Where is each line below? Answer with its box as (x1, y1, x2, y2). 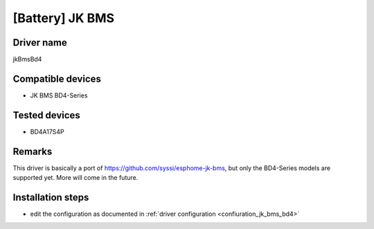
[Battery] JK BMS (12, 10, 114, 26)
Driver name (12, 37, 67, 48)
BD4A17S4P (30, 127, 65, 136)
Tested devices (12, 109, 81, 121)
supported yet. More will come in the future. (12, 174, 139, 182)
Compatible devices (12, 73, 102, 84)
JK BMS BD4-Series (30, 91, 88, 100)
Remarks (12, 145, 53, 157)
